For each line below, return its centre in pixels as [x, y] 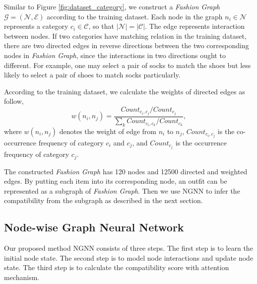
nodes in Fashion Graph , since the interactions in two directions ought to [115, 55]
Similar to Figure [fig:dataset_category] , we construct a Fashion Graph [112, 6]
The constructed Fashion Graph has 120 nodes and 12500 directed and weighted [126, 171]
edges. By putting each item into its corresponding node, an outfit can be [116, 181]
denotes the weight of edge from [108, 131]
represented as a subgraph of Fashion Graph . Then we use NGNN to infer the [122, 190]
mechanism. [22, 277]
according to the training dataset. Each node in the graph [135, 16]
